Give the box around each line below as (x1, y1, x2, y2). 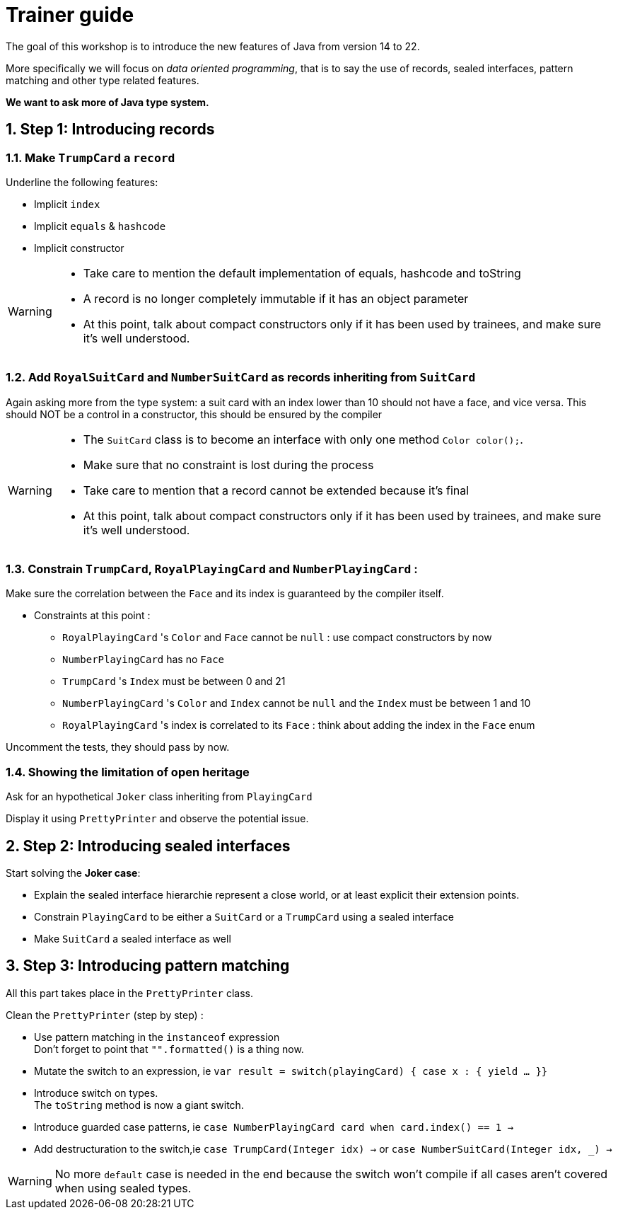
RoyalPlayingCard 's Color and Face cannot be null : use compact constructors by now (62, 631, 492, 644)
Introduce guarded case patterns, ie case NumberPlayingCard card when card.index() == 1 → (34, 1120, 514, 1133)
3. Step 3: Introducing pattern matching (6, 957, 290, 975)
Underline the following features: (6, 175, 158, 188)
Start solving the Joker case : (6, 867, 141, 880)
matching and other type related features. (6, 74, 199, 86)
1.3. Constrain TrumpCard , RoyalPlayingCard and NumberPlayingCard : (6, 562, 418, 577)
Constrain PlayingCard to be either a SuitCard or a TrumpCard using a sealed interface (34, 911, 454, 923)
